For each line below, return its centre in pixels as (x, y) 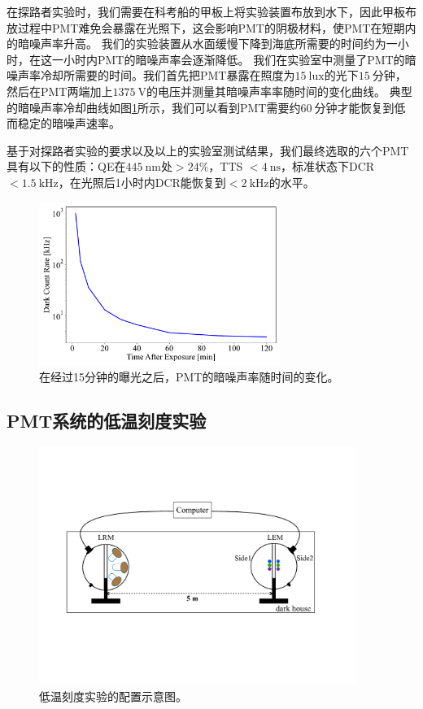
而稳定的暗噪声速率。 (63, 123)
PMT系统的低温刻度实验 (107, 421)
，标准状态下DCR (328, 166)
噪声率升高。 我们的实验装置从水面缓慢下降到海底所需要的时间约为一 (213, 43)
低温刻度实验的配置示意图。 (113, 696)
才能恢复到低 (371, 107)
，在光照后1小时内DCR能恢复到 (142, 182)
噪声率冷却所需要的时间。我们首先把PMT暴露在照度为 (151, 75)
